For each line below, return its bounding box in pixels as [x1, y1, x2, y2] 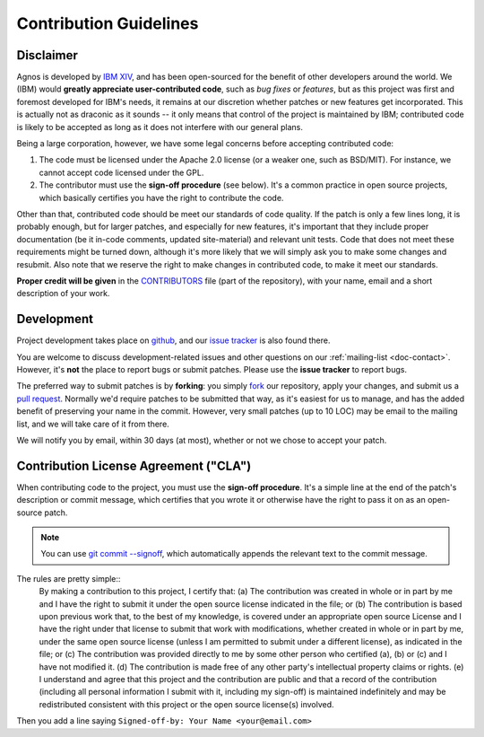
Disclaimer [16, 48, 78, 63]
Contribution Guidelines [16, 13, 199, 33]
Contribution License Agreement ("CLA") [16, 458, 252, 473]
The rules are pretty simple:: [16, 573, 121, 583]
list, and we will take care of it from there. [16, 418, 169, 429]
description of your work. [16, 288, 110, 299]
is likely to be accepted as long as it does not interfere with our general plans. [16, 121, 304, 132]
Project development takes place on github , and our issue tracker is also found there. [16, 335, 331, 346]
